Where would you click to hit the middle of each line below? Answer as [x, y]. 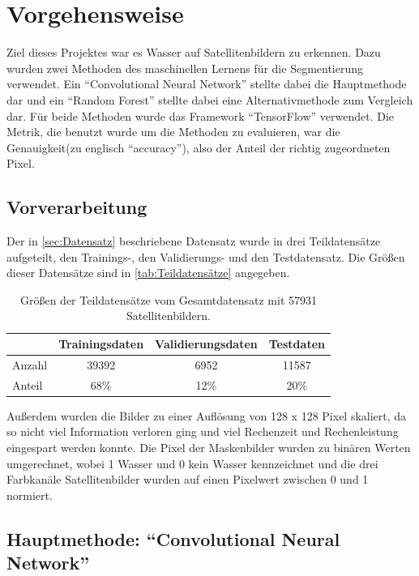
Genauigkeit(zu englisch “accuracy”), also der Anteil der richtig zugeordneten [199, 147]
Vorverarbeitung [77, 207]
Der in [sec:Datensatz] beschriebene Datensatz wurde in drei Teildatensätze [194, 241]
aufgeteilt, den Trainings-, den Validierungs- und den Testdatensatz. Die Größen [206, 256]
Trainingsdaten [101, 344]
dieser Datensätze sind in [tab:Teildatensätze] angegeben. [148, 273]
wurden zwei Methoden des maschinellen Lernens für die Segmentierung [185, 68]
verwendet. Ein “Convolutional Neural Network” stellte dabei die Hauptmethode [207, 84]
